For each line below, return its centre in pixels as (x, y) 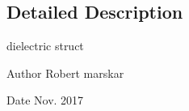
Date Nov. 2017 (45, 100)
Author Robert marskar (65, 73)
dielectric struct (45, 46)
